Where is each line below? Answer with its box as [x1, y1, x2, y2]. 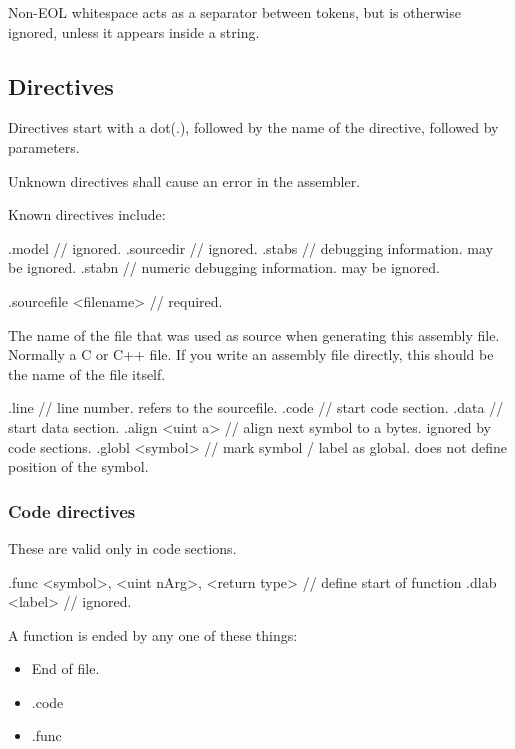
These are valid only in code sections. [8, 537, 237, 558]
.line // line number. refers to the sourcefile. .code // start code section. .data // [8, 397, 504, 418]
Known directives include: [8, 204, 166, 225]
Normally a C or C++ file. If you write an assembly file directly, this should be [8, 344, 494, 365]
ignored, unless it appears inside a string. [8, 21, 260, 42]
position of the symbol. [8, 456, 149, 477]
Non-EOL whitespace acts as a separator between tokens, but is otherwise [8, 2, 461, 22]
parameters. [8, 136, 80, 157]
